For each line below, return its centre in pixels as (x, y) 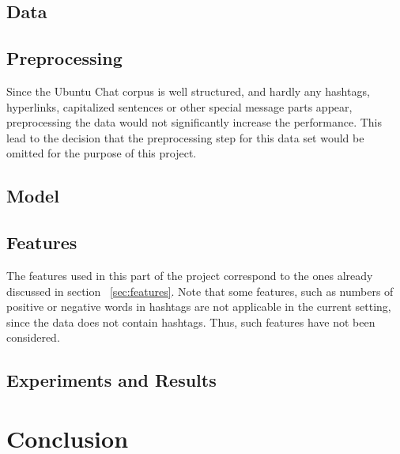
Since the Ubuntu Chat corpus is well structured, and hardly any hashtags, (188, 91)
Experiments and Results (111, 380)
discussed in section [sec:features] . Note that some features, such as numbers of (200, 291)
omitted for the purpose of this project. (102, 153)
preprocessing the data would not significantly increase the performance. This (194, 122)
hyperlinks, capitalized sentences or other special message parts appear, (179, 106)
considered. (33, 337)
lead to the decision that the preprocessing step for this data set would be (185, 137)
